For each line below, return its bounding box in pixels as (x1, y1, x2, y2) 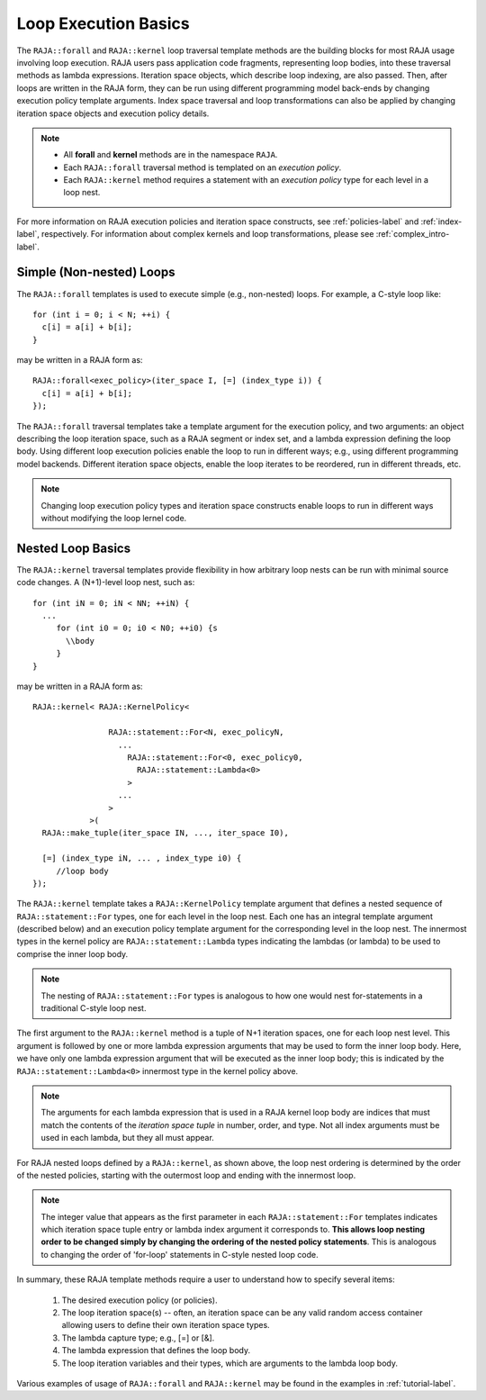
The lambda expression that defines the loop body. (61, 1345, 251, 1356)
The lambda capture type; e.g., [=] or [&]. (61, 1332, 215, 1343)
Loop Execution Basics (16, 14, 191, 33)
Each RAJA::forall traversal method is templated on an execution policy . (63, 162, 342, 173)
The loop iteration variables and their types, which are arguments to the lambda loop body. (61, 1358, 399, 1368)
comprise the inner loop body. (16, 948, 129, 959)
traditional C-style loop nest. (40, 1003, 147, 1014)
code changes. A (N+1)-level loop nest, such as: (16, 577, 195, 588)
